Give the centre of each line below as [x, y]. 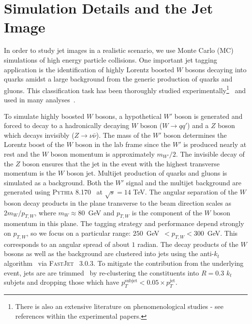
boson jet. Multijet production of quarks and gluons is [147, 173]
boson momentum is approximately [103, 154]
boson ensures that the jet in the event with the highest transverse [121, 163]
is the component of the [167, 212]
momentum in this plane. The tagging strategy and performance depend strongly [124, 223]
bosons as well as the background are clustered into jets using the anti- [109, 253]
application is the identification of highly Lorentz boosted [89, 69]
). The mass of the [123, 135]
